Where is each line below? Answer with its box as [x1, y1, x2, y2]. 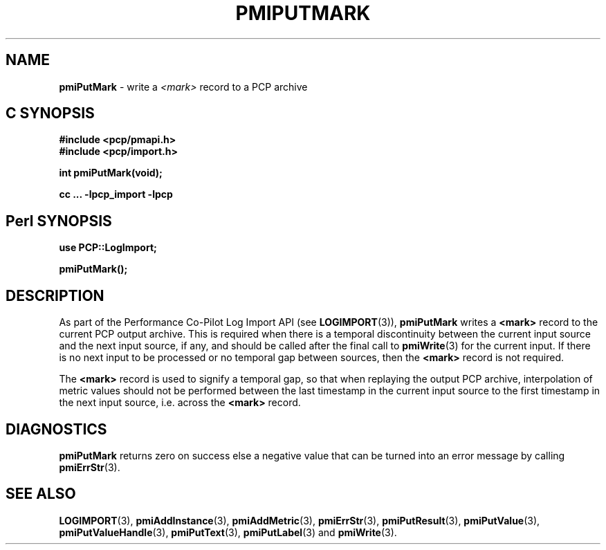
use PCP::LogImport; [59, 241, 157, 254]
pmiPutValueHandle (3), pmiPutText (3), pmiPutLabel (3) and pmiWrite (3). [59, 526, 397, 538]
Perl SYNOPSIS [6, 212, 112, 230]
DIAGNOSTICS [6, 420, 107, 438]
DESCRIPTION [6, 286, 104, 304]
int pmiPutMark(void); [59, 167, 163, 179]
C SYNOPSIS [6, 104, 95, 122]
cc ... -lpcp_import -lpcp [59, 188, 173, 201]
